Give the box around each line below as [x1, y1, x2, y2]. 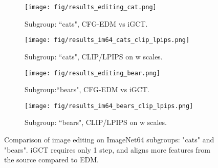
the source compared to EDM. [4, 154, 99, 165]
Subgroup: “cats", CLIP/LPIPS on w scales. [25, 51, 163, 61]
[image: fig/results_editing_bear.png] [25, 69, 160, 77]
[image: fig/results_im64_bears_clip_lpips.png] [25, 102, 193, 110]
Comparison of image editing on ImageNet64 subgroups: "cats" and [4, 134, 214, 144]
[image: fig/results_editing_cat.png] [25, 4, 157, 11]
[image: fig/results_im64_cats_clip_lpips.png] [25, 36, 190, 44]
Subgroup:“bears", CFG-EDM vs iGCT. [25, 84, 149, 95]
